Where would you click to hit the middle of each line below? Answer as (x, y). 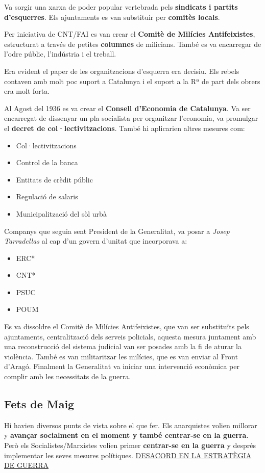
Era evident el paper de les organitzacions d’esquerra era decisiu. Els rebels (122, 71)
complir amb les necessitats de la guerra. (68, 376)
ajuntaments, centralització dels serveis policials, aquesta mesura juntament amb (130, 336)
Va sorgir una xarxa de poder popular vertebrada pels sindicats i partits (121, 7)
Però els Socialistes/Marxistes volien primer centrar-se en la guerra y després (130, 445)
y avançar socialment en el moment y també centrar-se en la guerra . (126, 435)
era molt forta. (27, 91)
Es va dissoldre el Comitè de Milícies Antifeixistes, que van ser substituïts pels (127, 326)
